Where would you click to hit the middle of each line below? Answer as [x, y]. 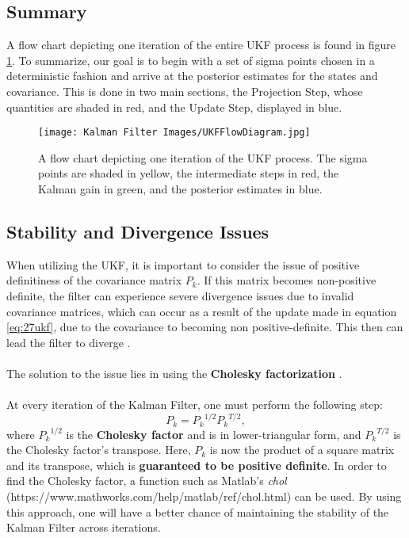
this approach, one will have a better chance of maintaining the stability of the [198, 511]
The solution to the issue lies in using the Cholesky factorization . [174, 373]
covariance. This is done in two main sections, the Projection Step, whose [185, 91]
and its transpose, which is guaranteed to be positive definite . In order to [197, 465]
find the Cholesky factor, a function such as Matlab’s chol [147, 481]
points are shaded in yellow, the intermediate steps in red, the [189, 173]
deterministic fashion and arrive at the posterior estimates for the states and [192, 76]
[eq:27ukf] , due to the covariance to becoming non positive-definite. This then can [205, 327]
